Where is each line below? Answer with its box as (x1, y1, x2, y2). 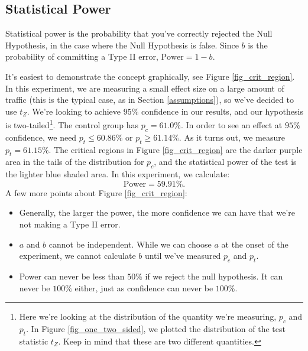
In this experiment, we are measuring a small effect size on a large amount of (5, 82, 284, 94)
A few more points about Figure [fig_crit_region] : (5, 186, 187, 199)
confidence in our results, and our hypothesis (141, 105, 303, 117)
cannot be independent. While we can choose (48, 238, 212, 250)
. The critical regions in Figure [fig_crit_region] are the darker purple (48, 143, 303, 155)
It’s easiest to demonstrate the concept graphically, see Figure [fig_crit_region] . (5, 70, 295, 82)
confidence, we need (5, 131, 77, 143)
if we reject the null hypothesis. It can (145, 269, 283, 282)
